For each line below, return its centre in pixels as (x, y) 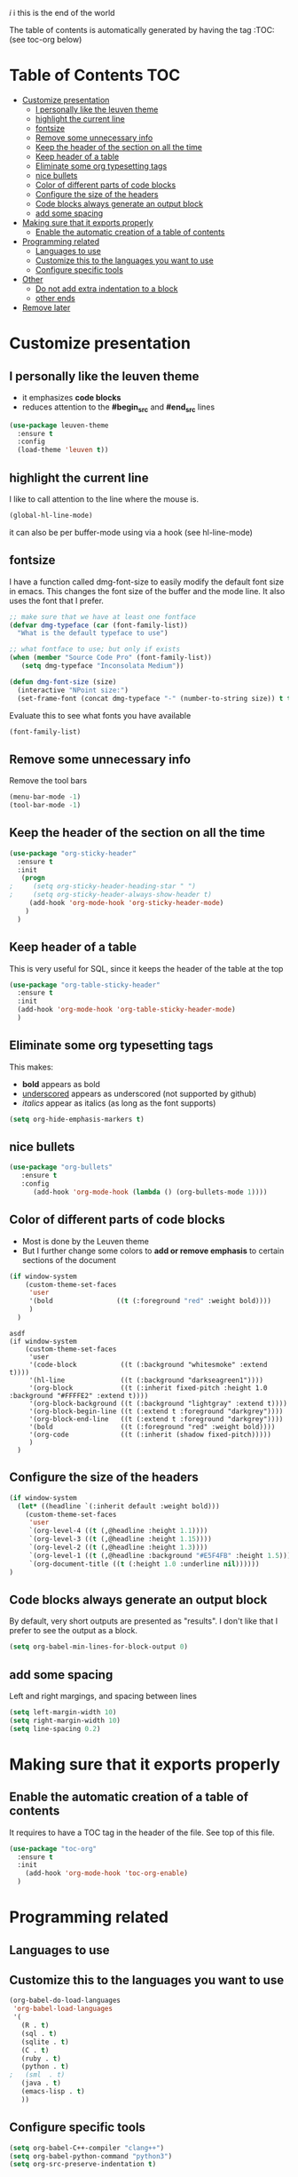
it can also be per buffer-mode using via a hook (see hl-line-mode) (131, 532)
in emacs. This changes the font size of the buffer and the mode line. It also (147, 591)
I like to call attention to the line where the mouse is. (104, 499)
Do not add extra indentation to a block (106, 289)
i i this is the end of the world (62, 13)
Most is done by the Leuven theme (85, 1241)
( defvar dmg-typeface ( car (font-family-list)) (99, 625)
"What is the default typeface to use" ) (93, 633)
